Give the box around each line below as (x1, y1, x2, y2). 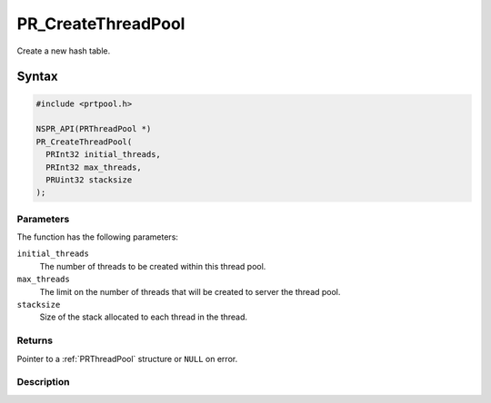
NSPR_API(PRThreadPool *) (35, 123, 152, 134)
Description (16, 376, 70, 388)
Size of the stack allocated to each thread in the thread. (39, 311, 248, 322)
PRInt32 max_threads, (45, 162, 143, 172)
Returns (16, 334, 54, 347)
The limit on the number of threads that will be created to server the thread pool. (39, 286, 341, 297)
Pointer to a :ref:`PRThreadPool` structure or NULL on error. (16, 353, 238, 364)
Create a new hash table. (16, 45, 111, 56)
